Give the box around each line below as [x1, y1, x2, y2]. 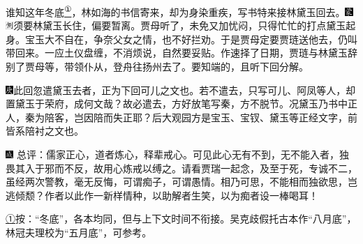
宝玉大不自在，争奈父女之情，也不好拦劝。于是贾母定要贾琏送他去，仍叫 [24, 31, 357, 46]
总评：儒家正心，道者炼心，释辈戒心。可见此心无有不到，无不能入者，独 [16, 147, 349, 161]
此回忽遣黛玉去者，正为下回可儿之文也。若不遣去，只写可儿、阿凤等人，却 [13, 82, 356, 97]
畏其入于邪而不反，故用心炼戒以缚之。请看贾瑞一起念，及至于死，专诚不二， [6, 160, 357, 175]
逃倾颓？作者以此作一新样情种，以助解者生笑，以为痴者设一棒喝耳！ [6, 188, 318, 202]
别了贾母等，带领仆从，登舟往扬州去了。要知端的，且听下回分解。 [6, 59, 309, 74]
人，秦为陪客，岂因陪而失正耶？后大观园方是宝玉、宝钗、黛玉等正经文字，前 [6, 109, 357, 124]
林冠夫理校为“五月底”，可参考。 [6, 224, 152, 239]
